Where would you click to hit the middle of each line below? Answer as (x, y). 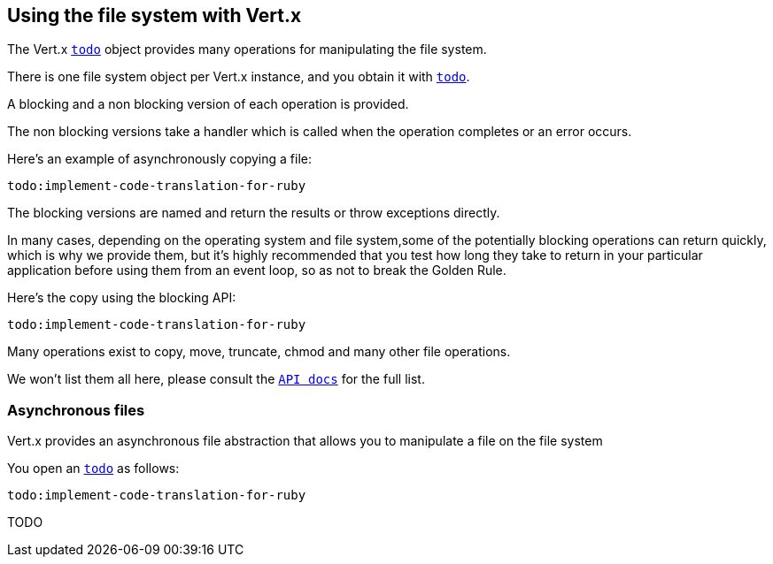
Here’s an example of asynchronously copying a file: (159, 159)
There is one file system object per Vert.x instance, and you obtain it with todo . (239, 77)
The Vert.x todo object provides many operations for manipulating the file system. (247, 50)
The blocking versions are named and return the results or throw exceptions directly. (254, 213)
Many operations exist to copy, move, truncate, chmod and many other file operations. (259, 352)
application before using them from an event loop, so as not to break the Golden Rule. (257, 271)
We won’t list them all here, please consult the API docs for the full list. (216, 379)
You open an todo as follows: (93, 469)
